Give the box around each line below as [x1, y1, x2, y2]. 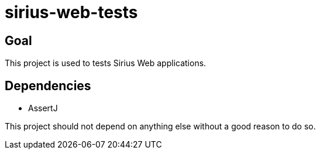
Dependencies [5, 78, 91, 93]
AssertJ [28, 103, 58, 114]
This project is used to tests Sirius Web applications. [5, 58, 207, 69]
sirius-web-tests [5, 2, 138, 22]
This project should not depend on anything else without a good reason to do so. [5, 121, 316, 132]
